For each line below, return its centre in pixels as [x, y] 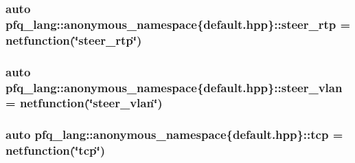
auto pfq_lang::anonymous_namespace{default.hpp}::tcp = [174, 134]
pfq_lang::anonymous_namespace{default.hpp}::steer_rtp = [178, 24]
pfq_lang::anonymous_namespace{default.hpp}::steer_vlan [174, 87]
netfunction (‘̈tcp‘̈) [55, 150]
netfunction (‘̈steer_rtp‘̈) [74, 40]
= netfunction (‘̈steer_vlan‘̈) [84, 103]
